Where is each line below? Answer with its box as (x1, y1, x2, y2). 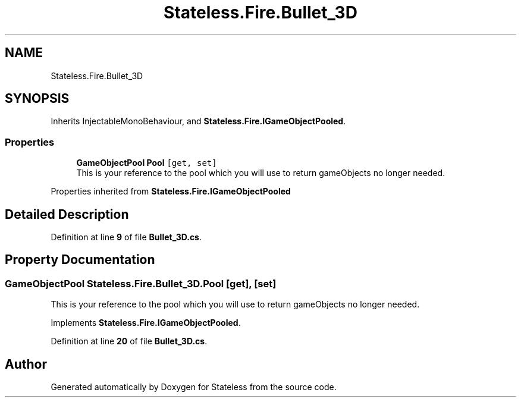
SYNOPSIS (5, 91, 70, 106)
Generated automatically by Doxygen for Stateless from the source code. (51, 382, 337, 392)
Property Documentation (5, 252, 155, 268)
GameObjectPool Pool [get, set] (76, 158, 217, 168)
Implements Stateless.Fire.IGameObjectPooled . (51, 318, 241, 328)
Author (5, 356, 47, 372)
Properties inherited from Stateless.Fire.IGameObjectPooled (51, 186, 291, 197)
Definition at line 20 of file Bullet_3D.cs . (51, 336, 208, 347)
